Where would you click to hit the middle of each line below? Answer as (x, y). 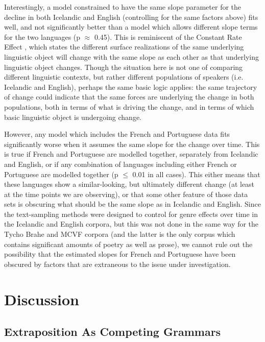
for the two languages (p (42, 36)
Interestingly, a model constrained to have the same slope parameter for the (123, 7)
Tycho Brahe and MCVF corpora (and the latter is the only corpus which (120, 234)
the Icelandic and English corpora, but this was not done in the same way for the (131, 224)
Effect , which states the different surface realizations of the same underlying (124, 47)
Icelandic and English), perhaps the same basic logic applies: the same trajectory (131, 87)
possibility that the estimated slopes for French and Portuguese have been (120, 254)
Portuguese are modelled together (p (61, 174)
